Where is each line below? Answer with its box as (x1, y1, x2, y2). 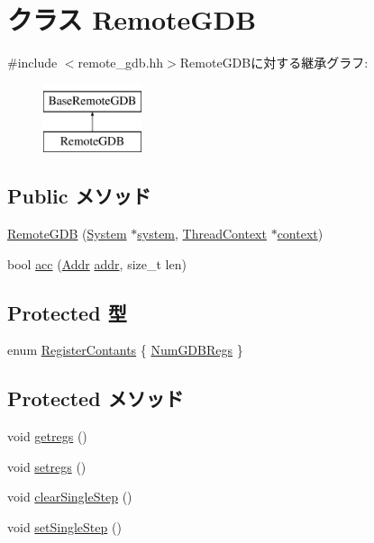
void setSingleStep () (7, 518, 122, 537)
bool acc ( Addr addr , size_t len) (7, 254, 187, 273)
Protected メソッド (7, 385, 184, 412)
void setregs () (7, 457, 87, 475)
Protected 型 (7, 298, 127, 326)
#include (7, 53, 58, 72)
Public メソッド (7, 182, 151, 210)
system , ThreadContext (137, 224, 267, 243)
